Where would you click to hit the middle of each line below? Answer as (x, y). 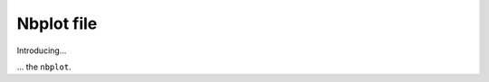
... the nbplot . (44, 67)
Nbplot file (57, 23)
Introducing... (42, 50)
